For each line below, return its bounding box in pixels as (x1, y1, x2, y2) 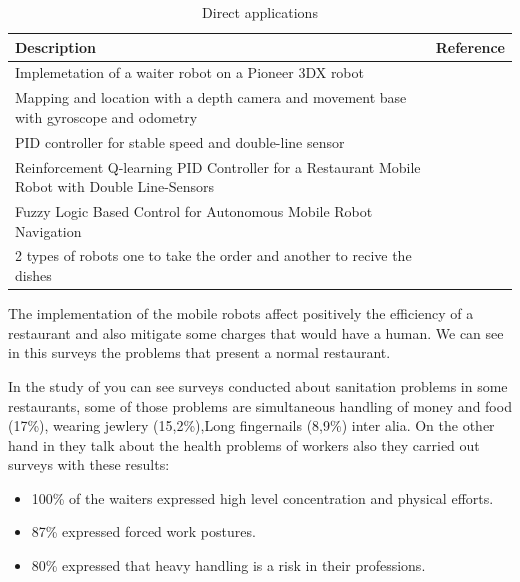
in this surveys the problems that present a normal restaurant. (8, 342, 391, 363)
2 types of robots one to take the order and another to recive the (15, 245, 412, 266)
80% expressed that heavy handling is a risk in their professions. (31, 555, 426, 576)
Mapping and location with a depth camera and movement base (15, 87, 407, 108)
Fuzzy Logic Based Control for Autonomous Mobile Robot (15, 201, 373, 221)
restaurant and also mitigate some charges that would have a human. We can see (8, 322, 504, 343)
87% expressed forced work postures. (31, 521, 256, 542)
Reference (435, 36, 505, 57)
